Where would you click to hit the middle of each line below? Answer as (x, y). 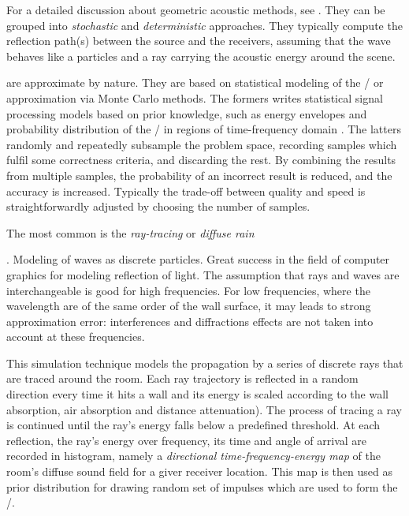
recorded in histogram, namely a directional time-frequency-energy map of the (193, 456)
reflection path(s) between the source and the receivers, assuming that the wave (199, 41)
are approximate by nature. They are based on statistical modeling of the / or (195, 82)
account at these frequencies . (76, 337)
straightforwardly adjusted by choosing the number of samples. (158, 206)
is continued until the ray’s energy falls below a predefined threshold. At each (193, 425)
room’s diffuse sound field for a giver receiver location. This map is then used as (199, 471)
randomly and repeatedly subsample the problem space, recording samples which (202, 144)
